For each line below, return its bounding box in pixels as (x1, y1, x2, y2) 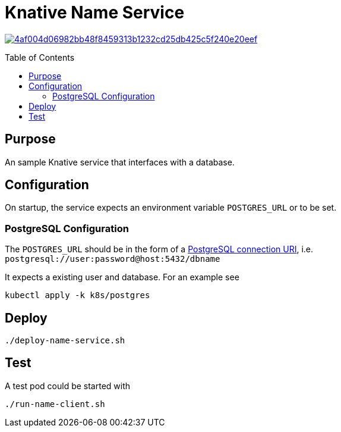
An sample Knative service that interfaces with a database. (5, 156, 235, 167)
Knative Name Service (5, 2, 185, 23)
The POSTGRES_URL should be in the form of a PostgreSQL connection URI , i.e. (5, 244, 314, 255)
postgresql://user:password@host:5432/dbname (5, 254, 220, 264)
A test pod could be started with (5, 380, 131, 391)
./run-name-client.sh (5, 399, 105, 409)
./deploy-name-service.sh (5, 336, 125, 346)
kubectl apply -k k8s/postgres (5, 290, 150, 300)
